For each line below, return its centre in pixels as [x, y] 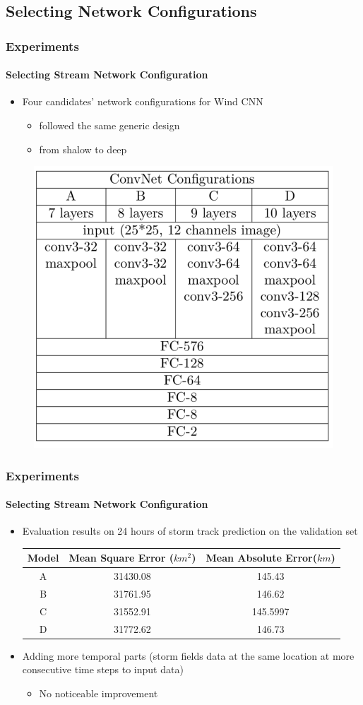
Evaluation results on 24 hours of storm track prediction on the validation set [190, 531]
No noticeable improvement [99, 693]
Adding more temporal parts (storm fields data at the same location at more [188, 655]
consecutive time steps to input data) [103, 669]
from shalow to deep [83, 149]
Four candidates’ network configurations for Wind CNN [143, 101]
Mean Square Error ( [121, 558]
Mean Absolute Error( [262, 558]
